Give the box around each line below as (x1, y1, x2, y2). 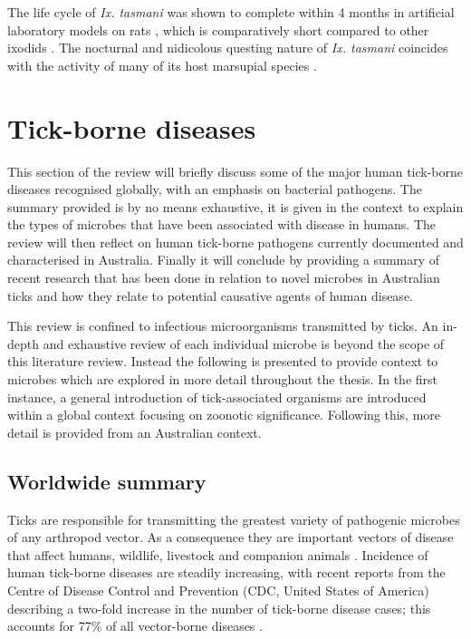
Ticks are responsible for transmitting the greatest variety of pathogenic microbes (7, 509, 460, 528)
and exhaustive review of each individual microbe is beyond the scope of (43, 334, 445, 353)
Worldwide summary (7, 467, 207, 495)
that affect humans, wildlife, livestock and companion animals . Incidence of (7, 545, 428, 564)
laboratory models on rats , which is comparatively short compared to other (7, 20, 429, 39)
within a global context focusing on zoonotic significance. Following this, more (7, 405, 441, 424)
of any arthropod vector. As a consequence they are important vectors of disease (7, 528, 454, 547)
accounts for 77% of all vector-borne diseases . (7, 616, 263, 635)
